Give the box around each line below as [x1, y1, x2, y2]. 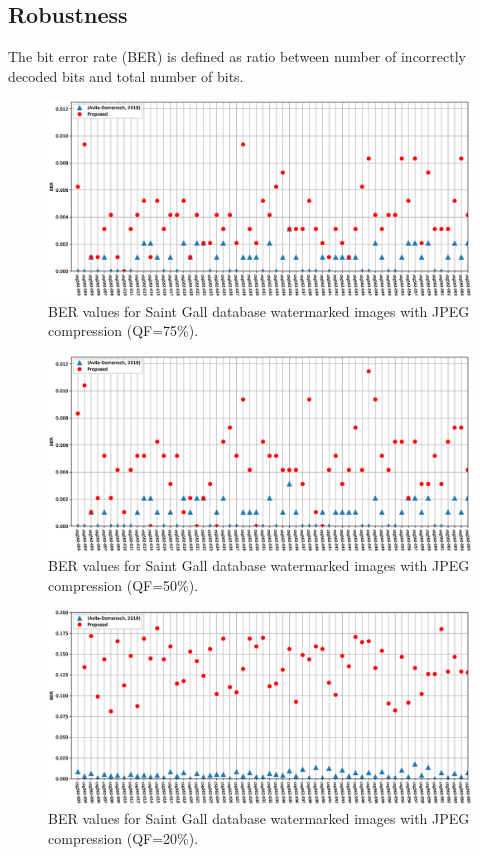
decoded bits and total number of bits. [8, 65, 244, 86]
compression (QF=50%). [48, 574, 199, 595]
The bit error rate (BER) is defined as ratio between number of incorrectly [8, 46, 466, 67]
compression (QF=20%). [48, 827, 199, 848]
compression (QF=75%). [48, 320, 199, 341]
